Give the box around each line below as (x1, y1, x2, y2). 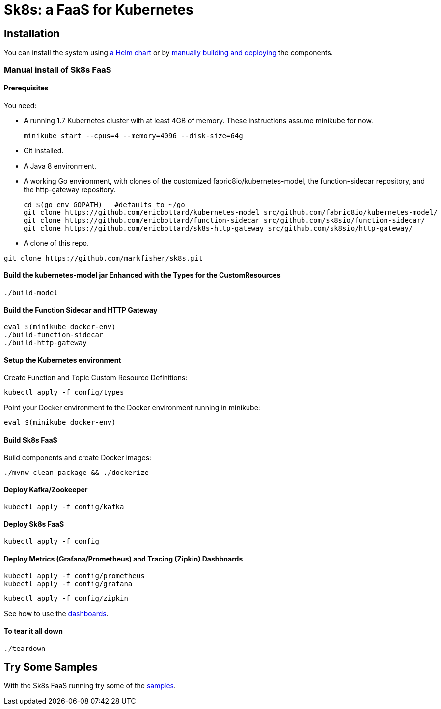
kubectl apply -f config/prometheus (4, 572, 145, 580)
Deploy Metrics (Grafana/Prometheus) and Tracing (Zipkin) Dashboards (4, 554, 243, 563)
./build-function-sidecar (4, 331, 104, 339)
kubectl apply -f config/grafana (4, 580, 133, 588)
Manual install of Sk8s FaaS (4, 64, 111, 75)
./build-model (4, 288, 58, 296)
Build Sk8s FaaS (4, 436, 57, 444)
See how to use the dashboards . (4, 609, 109, 618)
